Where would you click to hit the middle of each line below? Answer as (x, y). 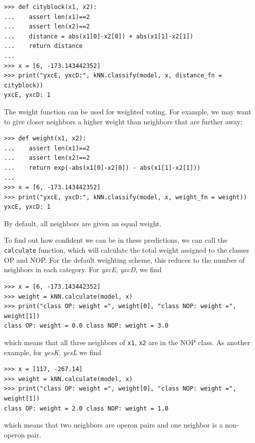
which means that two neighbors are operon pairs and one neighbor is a (114, 425)
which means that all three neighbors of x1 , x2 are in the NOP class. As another (127, 342)
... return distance (43, 46)
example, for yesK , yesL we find (53, 352)
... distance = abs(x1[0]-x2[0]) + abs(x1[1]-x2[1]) (99, 36)
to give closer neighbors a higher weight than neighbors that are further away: (123, 121)
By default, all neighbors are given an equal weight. (83, 223)
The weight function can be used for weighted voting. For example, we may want (128, 111)
